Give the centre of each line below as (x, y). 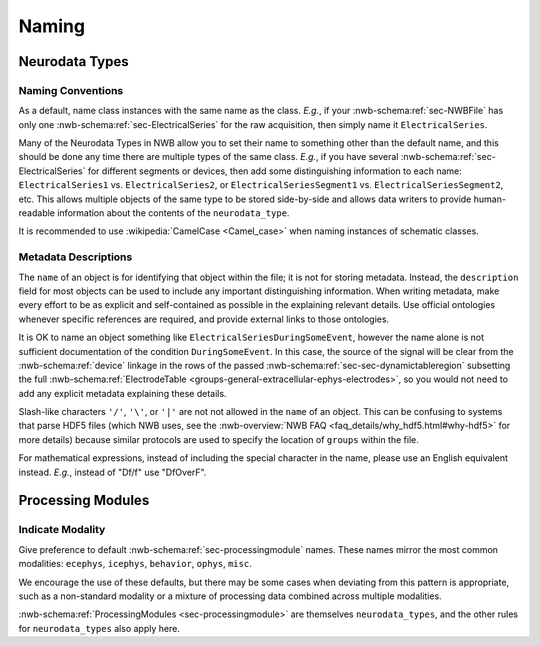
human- (490, 199)
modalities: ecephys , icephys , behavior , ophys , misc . (135, 564)
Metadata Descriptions (75, 257)
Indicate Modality (62, 530)
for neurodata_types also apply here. (99, 628)
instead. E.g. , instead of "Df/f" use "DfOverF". (112, 472)
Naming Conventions (71, 90)
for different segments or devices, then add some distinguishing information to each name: (274, 171)
